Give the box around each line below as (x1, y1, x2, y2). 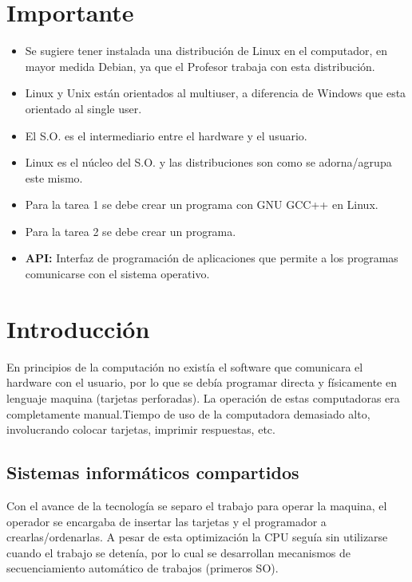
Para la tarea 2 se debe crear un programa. (25, 222, 236, 239)
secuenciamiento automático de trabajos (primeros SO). (6, 560, 279, 576)
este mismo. (25, 169, 83, 186)
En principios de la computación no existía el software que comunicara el (6, 358, 363, 375)
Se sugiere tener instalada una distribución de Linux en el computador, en (25, 42, 388, 59)
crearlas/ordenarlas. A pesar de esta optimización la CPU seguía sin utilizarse (6, 529, 388, 545)
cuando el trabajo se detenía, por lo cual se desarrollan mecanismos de (6, 544, 351, 560)
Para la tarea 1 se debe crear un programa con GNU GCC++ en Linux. (25, 196, 378, 213)
